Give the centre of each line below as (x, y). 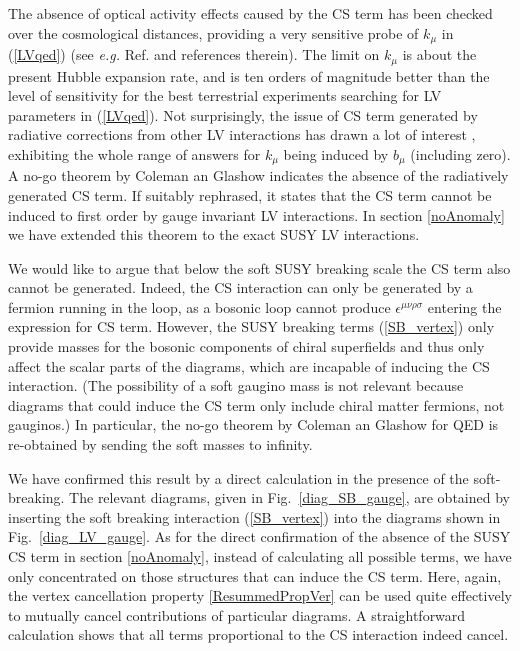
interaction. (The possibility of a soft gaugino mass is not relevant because (236, 385)
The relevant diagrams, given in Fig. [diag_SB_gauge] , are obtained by (289, 497)
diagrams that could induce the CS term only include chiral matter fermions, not (256, 404)
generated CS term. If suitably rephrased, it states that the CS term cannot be (250, 194)
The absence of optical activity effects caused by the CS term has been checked (250, 13)
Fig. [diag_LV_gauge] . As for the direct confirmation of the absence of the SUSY (259, 536)
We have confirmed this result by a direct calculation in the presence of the (238, 477)
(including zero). (460, 153)
